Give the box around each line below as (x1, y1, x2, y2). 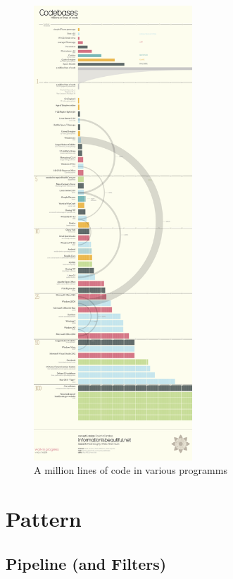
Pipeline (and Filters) (6, 552, 167, 574)
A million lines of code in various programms (34, 463, 227, 477)
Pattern (6, 504, 82, 532)
